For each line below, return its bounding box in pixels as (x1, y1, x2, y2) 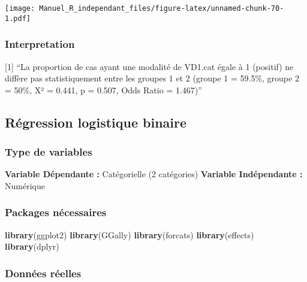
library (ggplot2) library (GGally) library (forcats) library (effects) (5, 228, 254, 241)
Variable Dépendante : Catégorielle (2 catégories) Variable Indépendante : (5, 168, 303, 180)
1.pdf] (5, 14, 31, 23)
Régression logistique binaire (5, 113, 187, 131)
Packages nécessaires (5, 205, 107, 220)
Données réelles (5, 265, 82, 280)
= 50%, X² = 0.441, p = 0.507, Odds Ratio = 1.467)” (5, 83, 202, 96)
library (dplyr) (5, 240, 59, 253)
